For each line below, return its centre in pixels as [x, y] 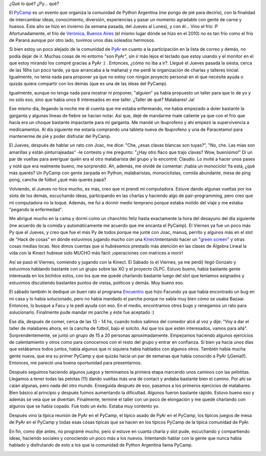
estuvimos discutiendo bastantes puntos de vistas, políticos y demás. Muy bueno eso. [97, 283]
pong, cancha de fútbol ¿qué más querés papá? [58, 180]
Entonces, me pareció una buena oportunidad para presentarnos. [76, 363]
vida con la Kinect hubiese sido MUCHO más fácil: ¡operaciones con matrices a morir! [96, 253]
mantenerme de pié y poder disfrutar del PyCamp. [60, 136]
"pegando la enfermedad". [36, 209]
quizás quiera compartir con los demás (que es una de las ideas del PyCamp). [88, 84]
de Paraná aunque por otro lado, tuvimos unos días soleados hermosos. [82, 40]
